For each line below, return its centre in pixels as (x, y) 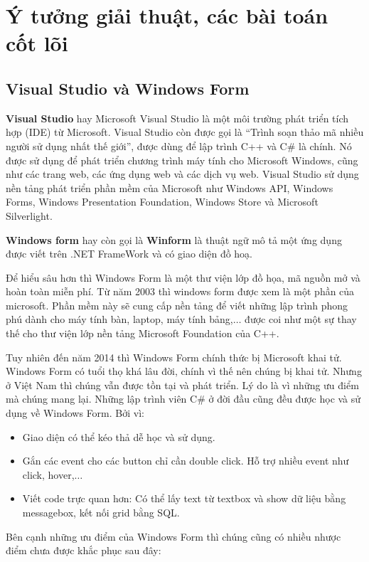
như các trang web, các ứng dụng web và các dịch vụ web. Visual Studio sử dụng (182, 174)
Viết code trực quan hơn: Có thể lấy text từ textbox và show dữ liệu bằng (184, 498)
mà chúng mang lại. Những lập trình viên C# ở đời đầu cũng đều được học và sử (183, 399)
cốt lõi (37, 43)
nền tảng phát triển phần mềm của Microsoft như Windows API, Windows (170, 187)
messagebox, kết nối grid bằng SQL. (101, 513)
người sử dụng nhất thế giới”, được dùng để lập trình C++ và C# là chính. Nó (179, 145)
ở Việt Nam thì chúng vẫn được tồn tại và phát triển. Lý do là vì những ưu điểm (182, 385)
